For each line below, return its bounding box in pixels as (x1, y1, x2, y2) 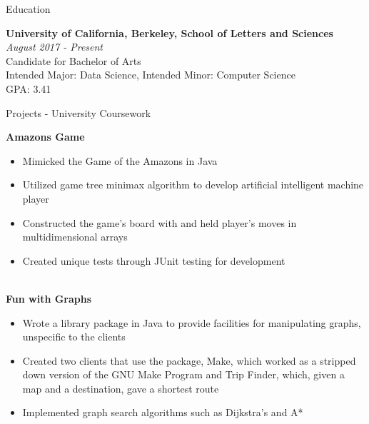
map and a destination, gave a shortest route (22, 380, 219, 395)
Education (6, 1, 51, 16)
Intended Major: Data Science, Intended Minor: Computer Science (6, 67, 295, 82)
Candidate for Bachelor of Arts (6, 53, 141, 68)
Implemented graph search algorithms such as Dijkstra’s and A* (22, 405, 303, 420)
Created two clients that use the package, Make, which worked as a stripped (22, 353, 356, 368)
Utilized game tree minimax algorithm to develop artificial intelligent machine (22, 177, 364, 192)
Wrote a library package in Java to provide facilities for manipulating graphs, (22, 315, 361, 330)
